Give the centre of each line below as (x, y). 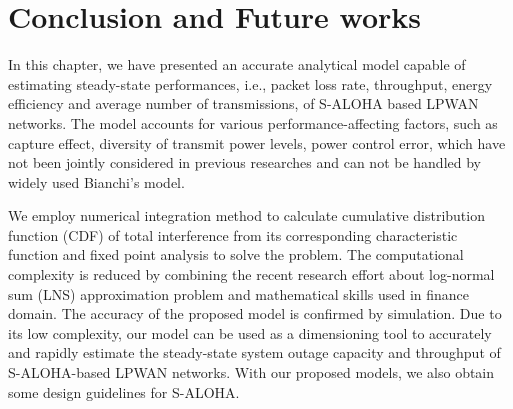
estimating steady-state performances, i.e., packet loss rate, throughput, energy (250, 83)
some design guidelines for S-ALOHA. (124, 391)
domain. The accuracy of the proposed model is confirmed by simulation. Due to (255, 313)
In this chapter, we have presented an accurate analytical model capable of (237, 64)
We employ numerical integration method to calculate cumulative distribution (246, 215)
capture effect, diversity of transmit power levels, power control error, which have (257, 142)
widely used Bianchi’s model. (96, 181)
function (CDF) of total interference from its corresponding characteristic (233, 234)
